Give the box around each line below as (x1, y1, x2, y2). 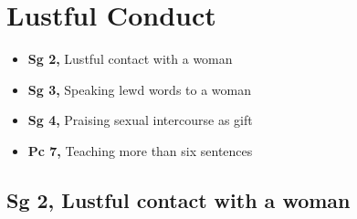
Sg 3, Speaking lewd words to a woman (27, 79, 251, 99)
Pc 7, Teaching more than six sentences (27, 141, 253, 160)
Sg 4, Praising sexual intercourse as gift (27, 110, 253, 130)
